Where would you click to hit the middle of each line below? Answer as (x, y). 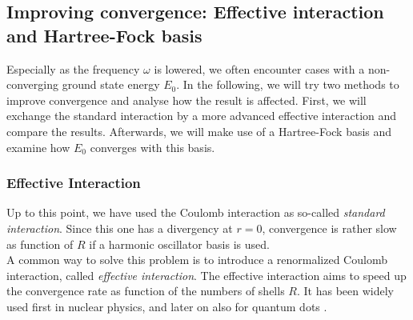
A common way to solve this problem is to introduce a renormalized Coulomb (197, 260)
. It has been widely (345, 291)
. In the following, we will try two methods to (288, 84)
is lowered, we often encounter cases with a (259, 68)
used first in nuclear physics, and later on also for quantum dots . (167, 306)
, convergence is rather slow (329, 228)
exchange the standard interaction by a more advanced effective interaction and (202, 116)
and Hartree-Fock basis (104, 35)
